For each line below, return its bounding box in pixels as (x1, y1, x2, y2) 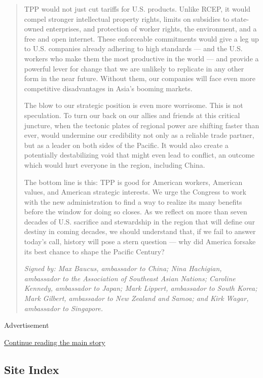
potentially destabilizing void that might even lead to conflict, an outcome (24, 149, 255, 160)
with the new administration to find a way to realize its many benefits (24, 196, 242, 207)
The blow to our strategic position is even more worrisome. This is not (24, 100, 243, 110)
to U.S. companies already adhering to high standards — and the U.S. (24, 43, 243, 54)
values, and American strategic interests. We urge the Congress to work (24, 186, 246, 197)
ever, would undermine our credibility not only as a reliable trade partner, (24, 130, 254, 140)
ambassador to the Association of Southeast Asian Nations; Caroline (24, 273, 236, 283)
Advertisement (4, 320, 49, 330)
